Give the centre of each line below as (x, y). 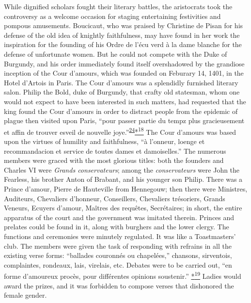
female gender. (25, 295)
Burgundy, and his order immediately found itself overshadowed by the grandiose (124, 63)
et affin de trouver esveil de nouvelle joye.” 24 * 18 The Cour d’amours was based (120, 131)
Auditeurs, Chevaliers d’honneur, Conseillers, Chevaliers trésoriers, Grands (115, 198)
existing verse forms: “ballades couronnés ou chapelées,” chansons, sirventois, (118, 255)
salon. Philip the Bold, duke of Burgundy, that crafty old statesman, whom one (122, 92)
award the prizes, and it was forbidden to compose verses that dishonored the (119, 285)
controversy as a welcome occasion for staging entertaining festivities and (112, 16)
